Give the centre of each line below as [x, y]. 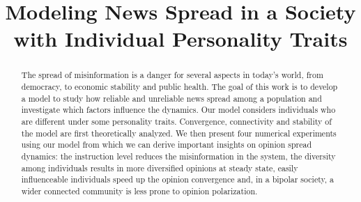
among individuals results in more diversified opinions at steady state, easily [160, 168]
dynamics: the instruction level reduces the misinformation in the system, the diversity [178, 156]
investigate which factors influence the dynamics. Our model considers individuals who [178, 110]
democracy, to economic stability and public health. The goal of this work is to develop [179, 87]
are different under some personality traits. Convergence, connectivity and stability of [176, 121]
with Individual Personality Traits [180, 39]
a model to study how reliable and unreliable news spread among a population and [171, 98]
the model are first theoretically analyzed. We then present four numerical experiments [179, 133]
